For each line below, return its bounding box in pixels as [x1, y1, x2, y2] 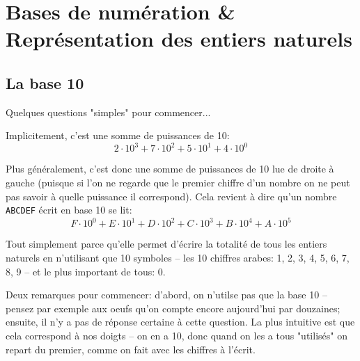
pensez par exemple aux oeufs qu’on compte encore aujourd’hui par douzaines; [6, 300, 341, 315]
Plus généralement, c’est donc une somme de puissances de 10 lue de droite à [6, 161, 334, 176]
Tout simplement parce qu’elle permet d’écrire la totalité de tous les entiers [6, 236, 327, 251]
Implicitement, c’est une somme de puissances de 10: [6, 128, 230, 143]
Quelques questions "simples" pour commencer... [6, 104, 211, 119]
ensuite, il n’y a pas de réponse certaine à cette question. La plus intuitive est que [6, 314, 355, 329]
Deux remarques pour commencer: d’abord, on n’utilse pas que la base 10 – [6, 287, 327, 302]
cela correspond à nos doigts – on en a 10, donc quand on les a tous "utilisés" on [6, 328, 347, 342]
